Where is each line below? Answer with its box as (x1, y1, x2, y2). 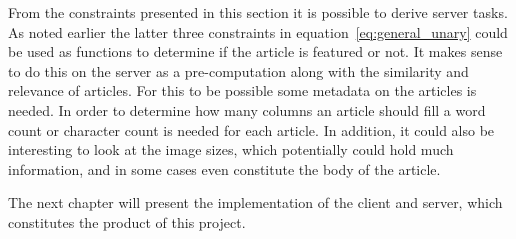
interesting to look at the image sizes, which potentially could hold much (8, 139, 454, 160)
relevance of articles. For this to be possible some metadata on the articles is (8, 80, 477, 101)
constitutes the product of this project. (8, 211, 246, 232)
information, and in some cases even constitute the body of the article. (8, 158, 441, 179)
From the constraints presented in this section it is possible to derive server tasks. (8, 2, 508, 22)
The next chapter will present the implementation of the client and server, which (8, 192, 503, 213)
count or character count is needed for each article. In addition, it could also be (8, 119, 495, 140)
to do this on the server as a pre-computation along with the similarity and (8, 60, 469, 81)
